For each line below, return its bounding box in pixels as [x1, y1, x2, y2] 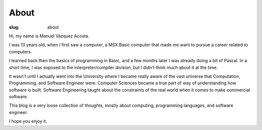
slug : [9, 24, 19, 30]
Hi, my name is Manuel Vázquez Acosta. [9, 33, 90, 39]
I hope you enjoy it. [9, 118, 48, 124]
